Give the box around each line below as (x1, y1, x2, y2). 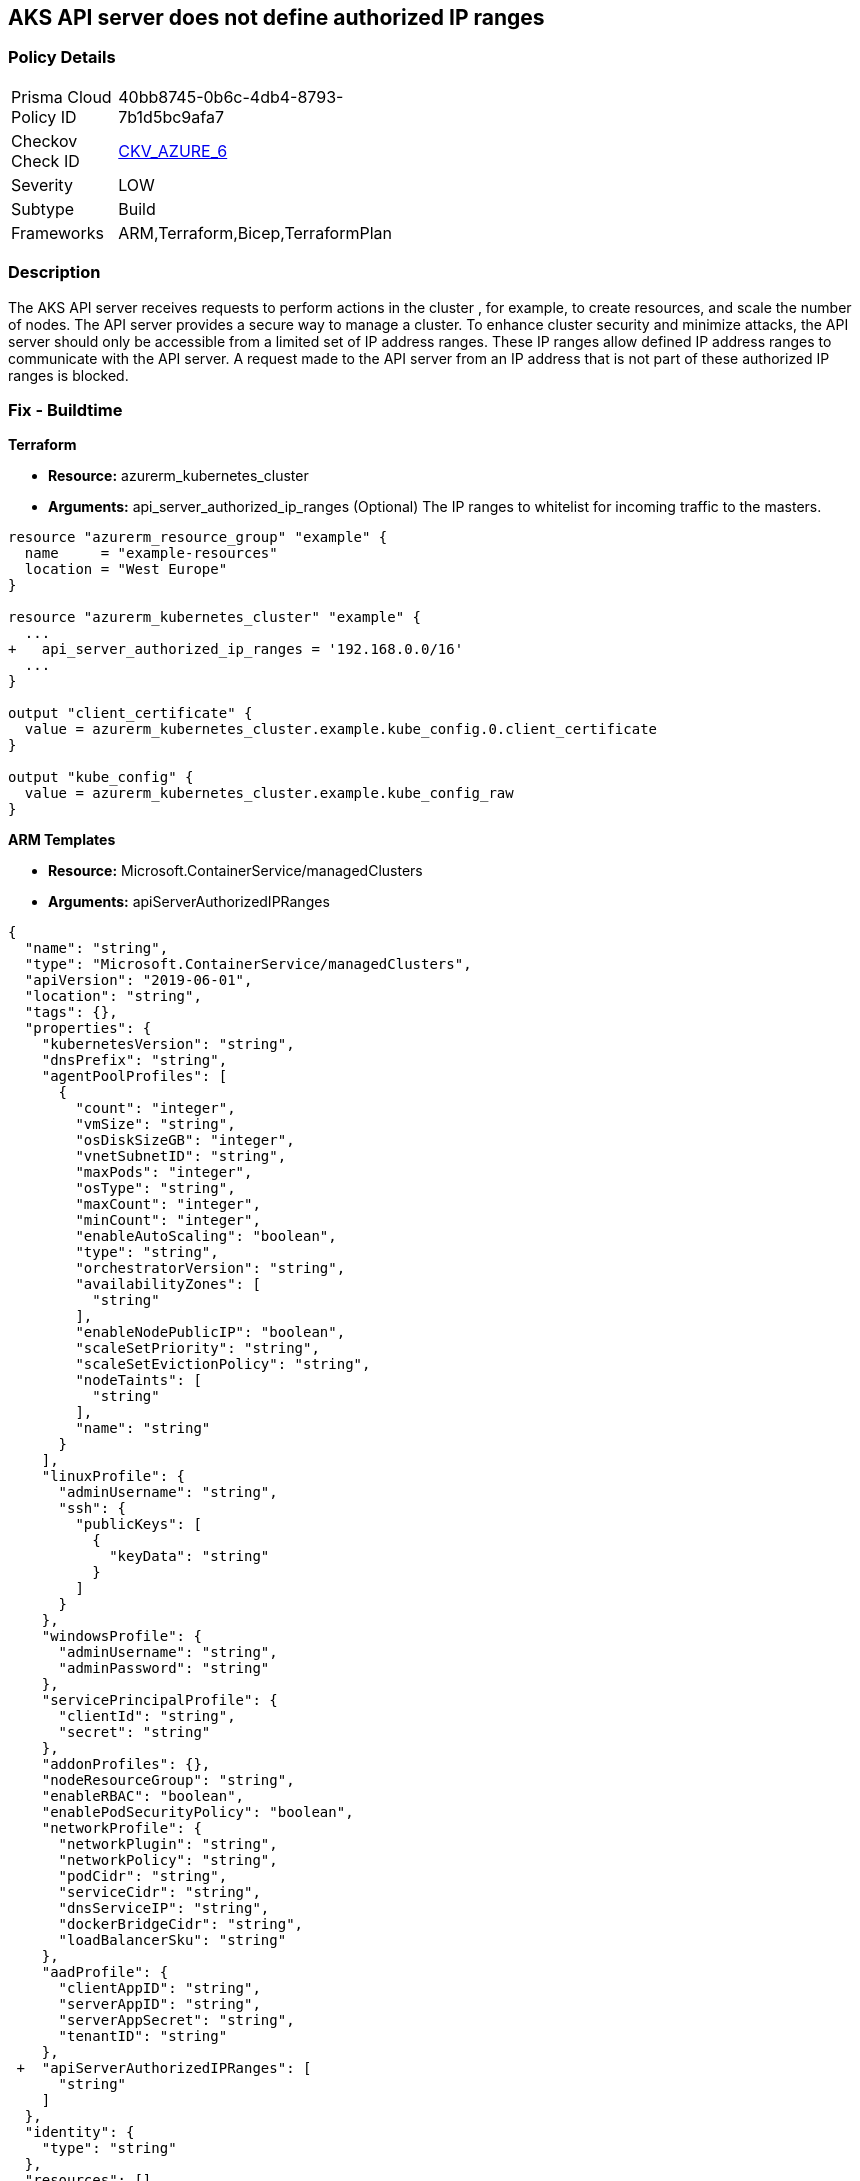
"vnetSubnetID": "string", (75, 1148, 287, 1165)
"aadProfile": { (41, 1964, 169, 1981)
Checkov (11, 130, 78, 151)
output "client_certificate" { (8, 705, 253, 722)
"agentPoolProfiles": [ (41, 1068, 228, 1085)
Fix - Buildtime (8, 399, 123, 420)
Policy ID (11, 106, 77, 127)
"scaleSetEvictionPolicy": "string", (75, 1356, 371, 1373)
